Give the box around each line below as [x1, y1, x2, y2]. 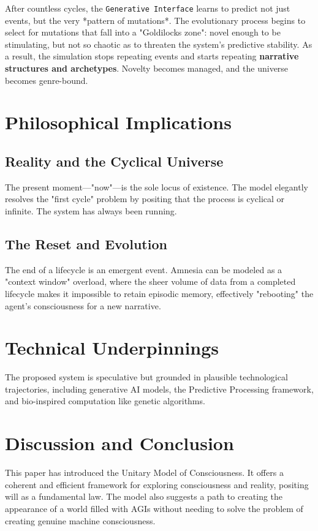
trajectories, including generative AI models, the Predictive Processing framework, [5, 382, 314, 395]
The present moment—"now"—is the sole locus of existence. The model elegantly [5, 180, 308, 193]
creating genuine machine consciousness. [5, 514, 156, 527]
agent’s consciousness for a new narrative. [5, 299, 161, 312]
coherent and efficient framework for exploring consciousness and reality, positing [5, 478, 309, 491]
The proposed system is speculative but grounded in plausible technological [5, 371, 288, 383]
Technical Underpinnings [5, 335, 219, 360]
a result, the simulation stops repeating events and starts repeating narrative [5, 50, 299, 62]
